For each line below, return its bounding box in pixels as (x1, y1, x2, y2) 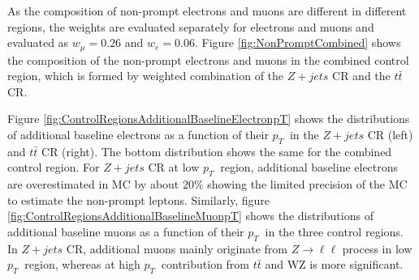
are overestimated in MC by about (7, 176, 179, 193)
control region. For (7, 159, 100, 176)
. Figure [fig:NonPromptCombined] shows (194, 34, 401, 51)
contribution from (161, 256, 250, 273)
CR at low (148, 159, 200, 176)
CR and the (332, 67, 391, 84)
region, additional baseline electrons (220, 159, 399, 176)
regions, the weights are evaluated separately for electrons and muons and (7, 18, 374, 35)
